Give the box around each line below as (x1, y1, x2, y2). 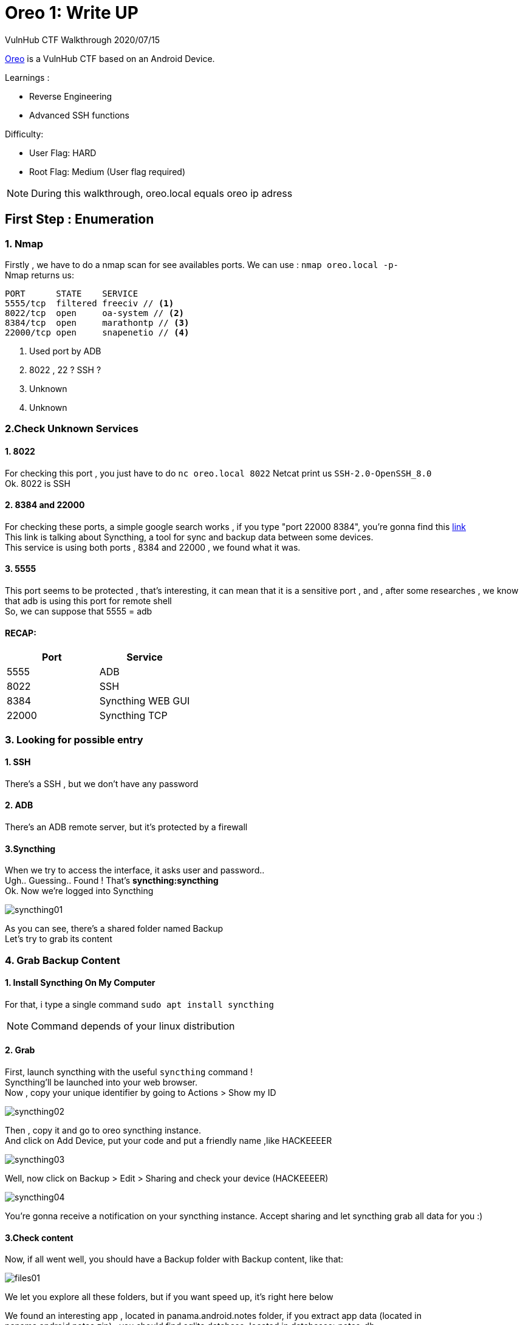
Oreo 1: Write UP (5, 2, 138, 23)
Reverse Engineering (29, 91, 112, 102)
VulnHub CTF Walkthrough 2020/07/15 (5, 34, 160, 45)
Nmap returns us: (5, 269, 75, 280)
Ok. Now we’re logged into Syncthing (5, 886, 154, 897)
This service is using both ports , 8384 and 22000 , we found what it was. (5, 542, 301, 552)
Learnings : (5, 72, 50, 83)
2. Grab (5, 1045, 35, 1056)
